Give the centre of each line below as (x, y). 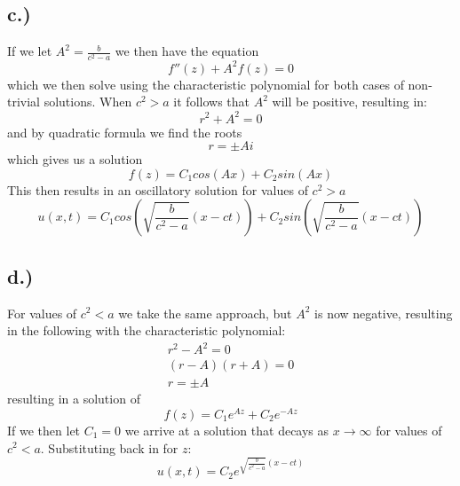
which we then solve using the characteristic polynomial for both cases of (206, 84)
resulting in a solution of (74, 399)
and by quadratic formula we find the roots (125, 132)
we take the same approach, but (205, 313)
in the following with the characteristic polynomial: (147, 330)
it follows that (212, 102)
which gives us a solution (75, 159)
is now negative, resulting (384, 313)
